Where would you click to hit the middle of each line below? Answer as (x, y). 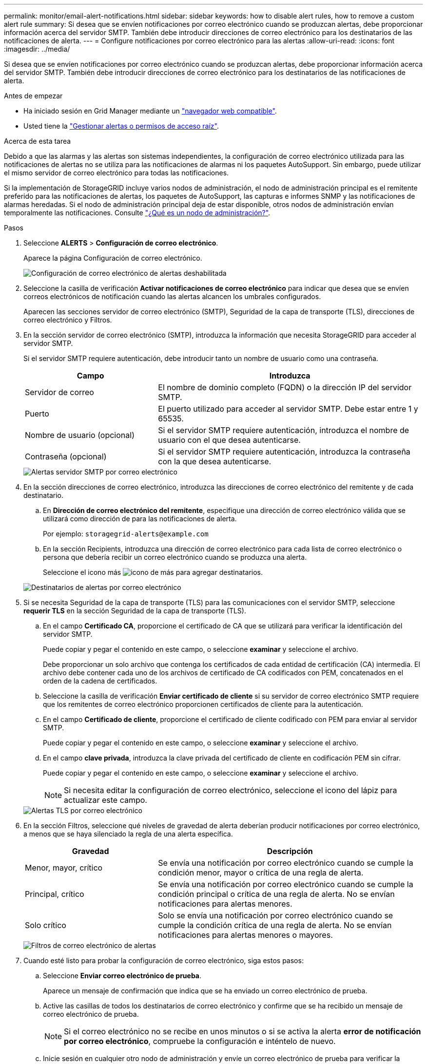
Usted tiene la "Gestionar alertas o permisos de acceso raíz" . (121, 126)
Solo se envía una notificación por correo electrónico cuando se (276, 915)
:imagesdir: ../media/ (37, 49)
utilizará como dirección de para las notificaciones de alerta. (140, 519)
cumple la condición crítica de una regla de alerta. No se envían (275, 925)
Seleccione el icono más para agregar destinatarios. (153, 572)
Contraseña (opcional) (66, 456)
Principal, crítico (55, 894)
